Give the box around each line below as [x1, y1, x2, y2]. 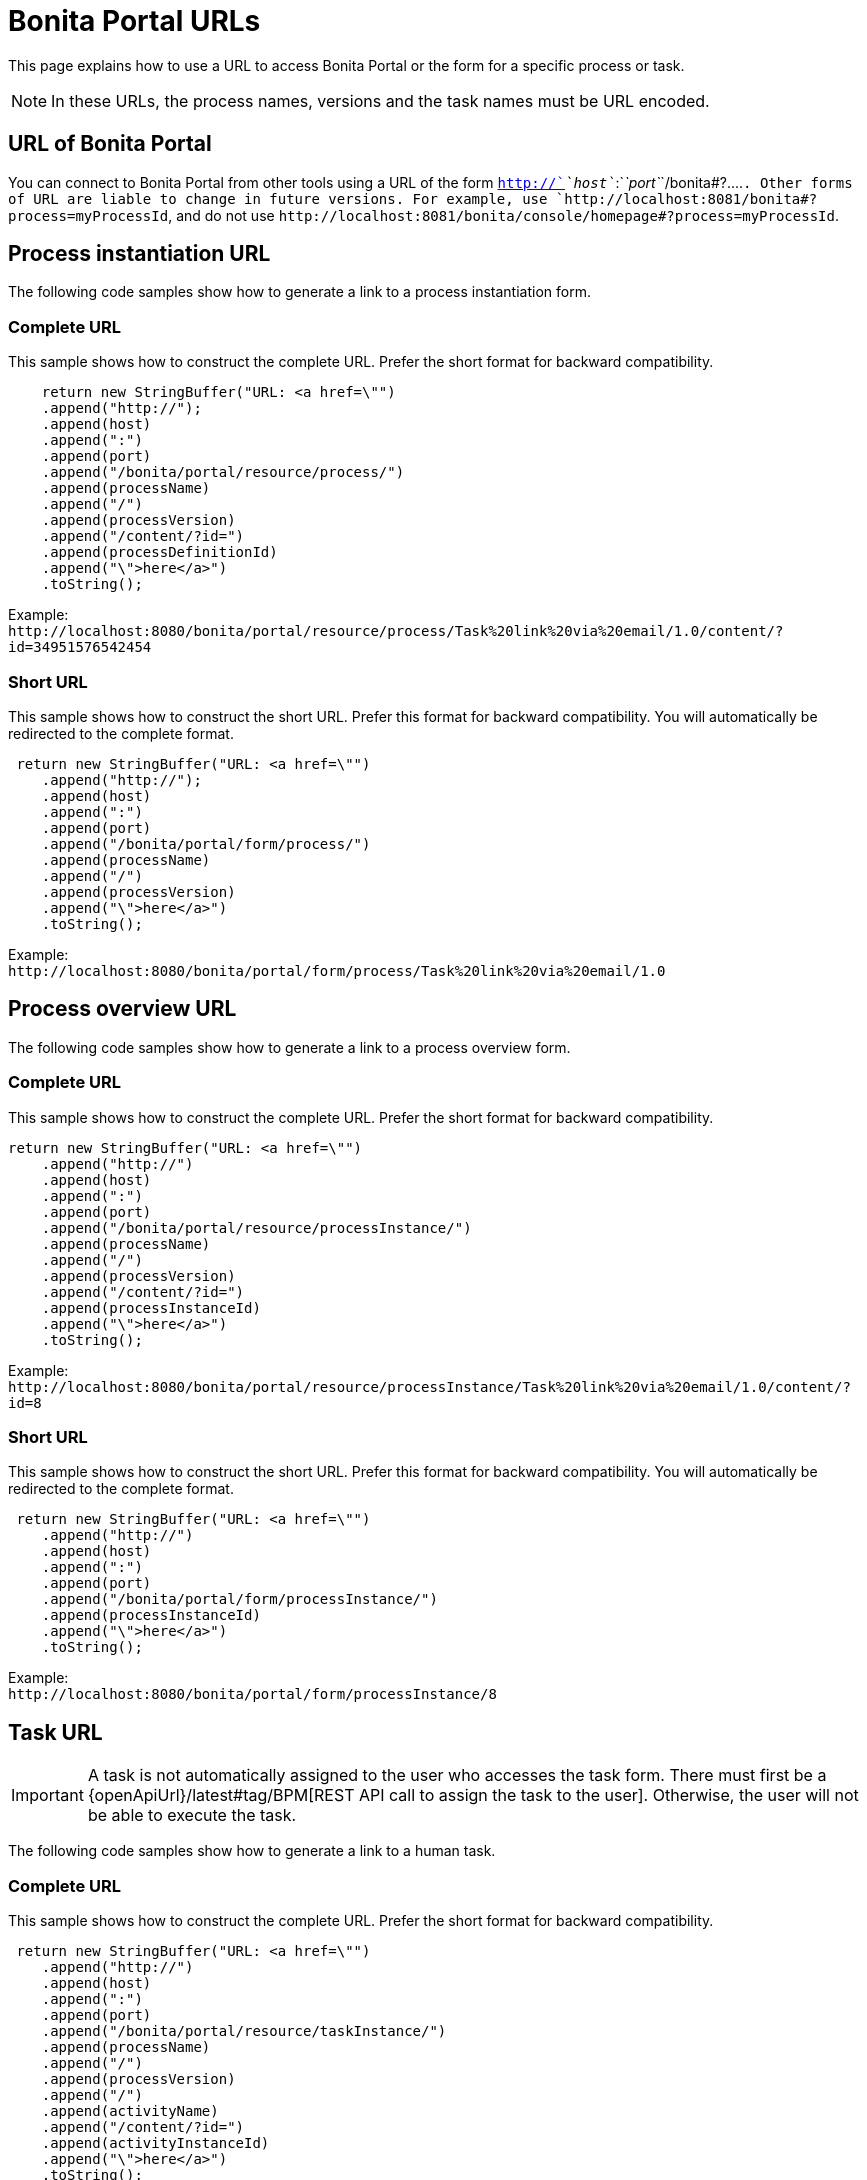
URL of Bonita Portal [8, 131, 212, 157]
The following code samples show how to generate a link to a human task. [8, 1842, 496, 1860]
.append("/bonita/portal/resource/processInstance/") [41, 1219, 472, 1236]
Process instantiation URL [8, 241, 271, 267]
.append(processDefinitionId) [41, 544, 278, 561]
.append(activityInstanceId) [41, 2134, 270, 2151]
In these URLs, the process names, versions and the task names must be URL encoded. [51, 90, 710, 111]
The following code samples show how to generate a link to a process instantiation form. [8, 283, 591, 301]
